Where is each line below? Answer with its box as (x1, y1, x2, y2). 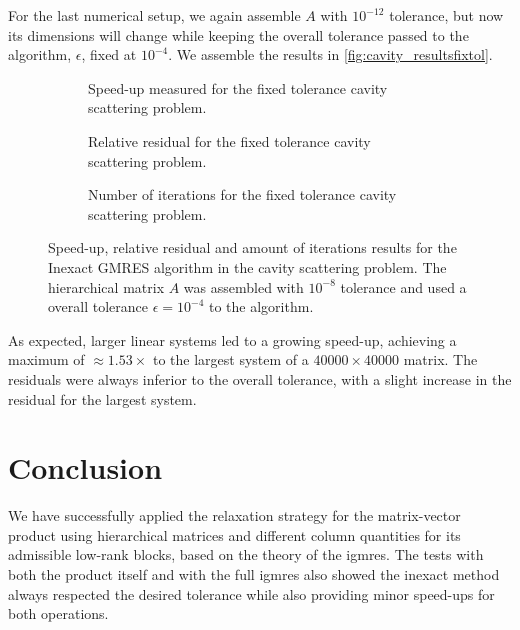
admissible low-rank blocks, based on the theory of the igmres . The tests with (8, 544, 484, 565)
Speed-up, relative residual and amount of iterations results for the (48, 237, 457, 258)
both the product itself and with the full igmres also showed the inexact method (8, 564, 500, 584)
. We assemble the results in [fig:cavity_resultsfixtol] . (168, 44, 493, 65)
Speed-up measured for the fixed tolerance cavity (88, 77, 388, 98)
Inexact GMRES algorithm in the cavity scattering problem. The (48, 256, 447, 277)
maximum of (8, 349, 85, 370)
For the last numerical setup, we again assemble (8, 5, 301, 25)
